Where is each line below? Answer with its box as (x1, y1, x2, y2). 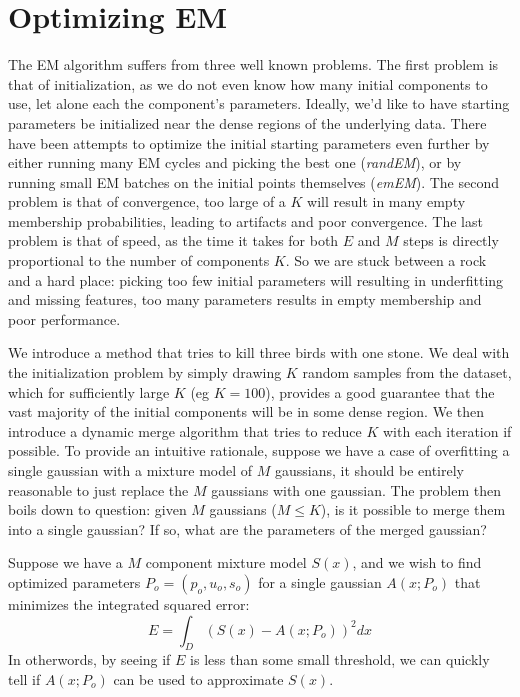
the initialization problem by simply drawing (8, 362, 282, 383)
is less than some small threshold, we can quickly (190, 649, 490, 670)
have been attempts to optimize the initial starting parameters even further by (8, 132, 490, 153)
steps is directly (403, 230, 499, 251)
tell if (8, 668, 41, 689)
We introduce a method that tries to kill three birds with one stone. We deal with (8, 342, 510, 363)
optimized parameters (8, 571, 141, 592)
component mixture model (145, 552, 307, 573)
